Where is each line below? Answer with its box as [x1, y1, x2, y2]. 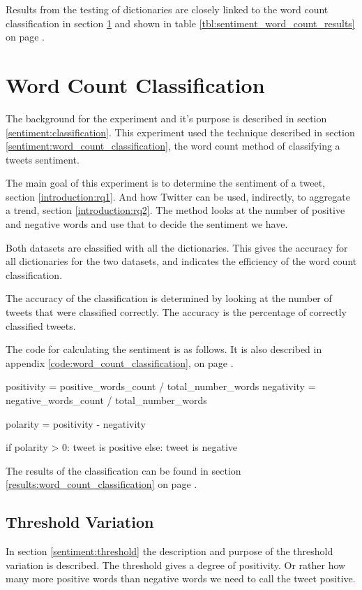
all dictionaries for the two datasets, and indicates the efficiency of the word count [6, 254, 357, 268]
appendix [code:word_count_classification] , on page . [6, 355, 234, 370]
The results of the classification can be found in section [6, 463, 241, 477]
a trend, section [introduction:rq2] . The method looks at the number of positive [6, 203, 345, 217]
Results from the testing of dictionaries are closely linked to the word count [6, 2, 329, 16]
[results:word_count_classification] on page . [6, 477, 197, 491]
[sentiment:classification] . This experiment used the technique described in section [6, 124, 355, 139]
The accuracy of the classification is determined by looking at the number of [6, 291, 332, 305]
